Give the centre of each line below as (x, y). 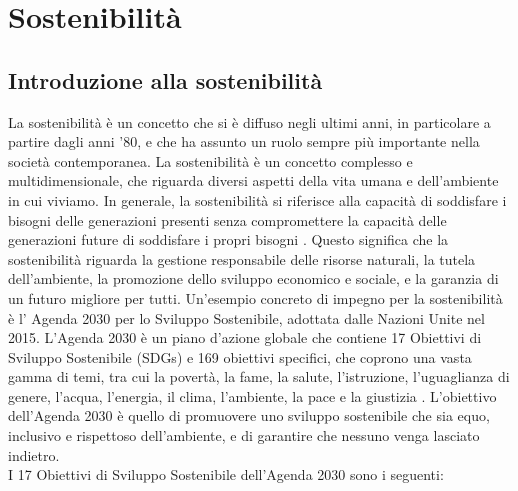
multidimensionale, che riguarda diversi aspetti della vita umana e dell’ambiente (253, 180)
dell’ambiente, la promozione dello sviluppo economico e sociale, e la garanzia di (253, 278)
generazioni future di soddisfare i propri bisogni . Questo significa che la (228, 239)
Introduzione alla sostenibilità (165, 79)
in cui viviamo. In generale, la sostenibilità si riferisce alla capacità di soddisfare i (257, 199)
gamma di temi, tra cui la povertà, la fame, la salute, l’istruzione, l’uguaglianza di (259, 376)
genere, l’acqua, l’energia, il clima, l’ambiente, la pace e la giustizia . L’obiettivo (252, 395)
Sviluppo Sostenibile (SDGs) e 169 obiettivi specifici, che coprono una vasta (240, 356)
